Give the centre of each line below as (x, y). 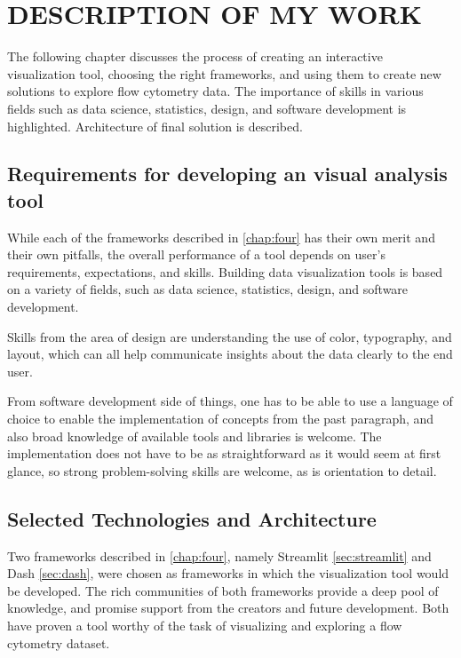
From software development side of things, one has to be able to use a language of (230, 401)
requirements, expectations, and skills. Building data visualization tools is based (225, 271)
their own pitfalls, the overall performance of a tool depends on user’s (196, 254)
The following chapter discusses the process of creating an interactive (195, 56)
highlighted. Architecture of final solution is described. (155, 126)
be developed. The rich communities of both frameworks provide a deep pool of (223, 590)
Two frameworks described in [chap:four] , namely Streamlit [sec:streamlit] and (219, 555)
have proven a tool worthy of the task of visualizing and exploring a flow (205, 625)
